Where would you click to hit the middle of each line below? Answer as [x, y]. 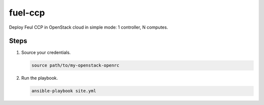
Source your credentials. [46, 52]
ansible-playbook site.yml [64, 91]
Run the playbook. [40, 78]
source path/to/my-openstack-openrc [76, 65]
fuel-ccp [27, 13]
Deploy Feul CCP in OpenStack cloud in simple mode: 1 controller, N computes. [88, 27]
